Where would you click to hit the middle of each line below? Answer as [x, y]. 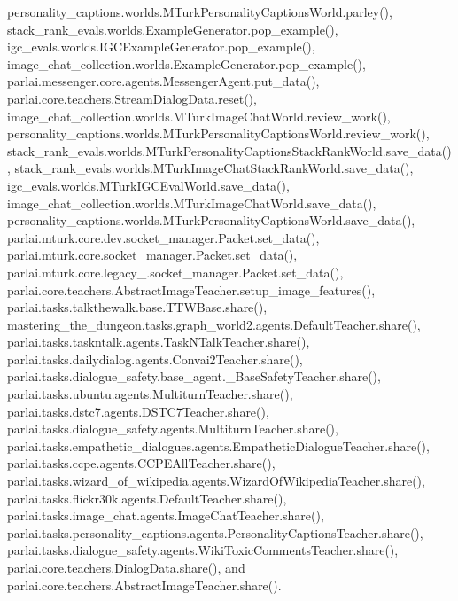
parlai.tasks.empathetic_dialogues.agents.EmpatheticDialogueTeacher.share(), [218, 445]
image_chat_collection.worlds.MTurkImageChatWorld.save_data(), [192, 203]
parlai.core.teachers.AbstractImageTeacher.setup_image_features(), [191, 289]
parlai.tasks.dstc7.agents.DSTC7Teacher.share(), [138, 411]
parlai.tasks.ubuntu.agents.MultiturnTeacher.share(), [150, 394]
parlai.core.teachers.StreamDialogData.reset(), [132, 98]
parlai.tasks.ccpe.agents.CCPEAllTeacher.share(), [141, 463]
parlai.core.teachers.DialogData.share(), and [126, 567]
